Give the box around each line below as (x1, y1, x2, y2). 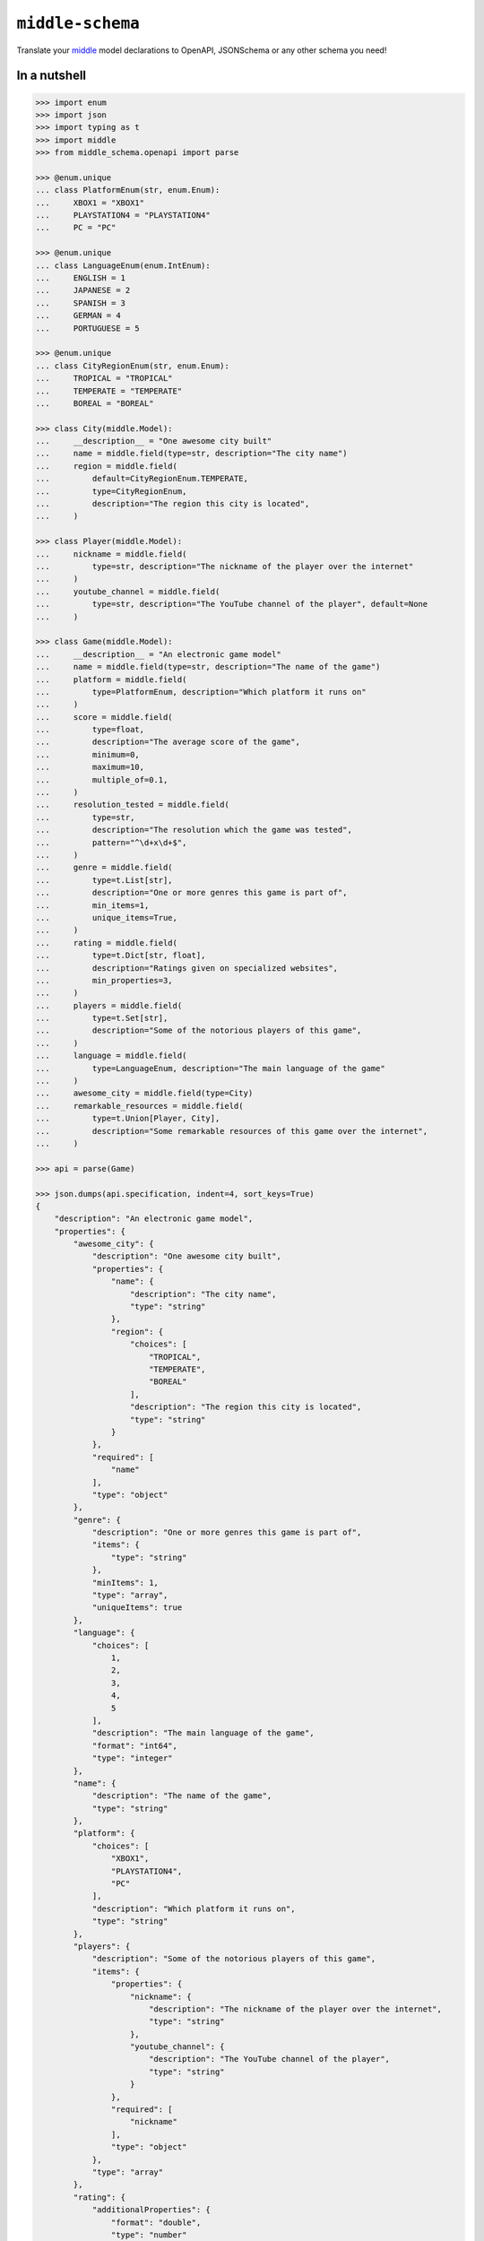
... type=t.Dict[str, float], (35, 950, 206, 961)
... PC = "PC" (35, 222, 117, 233)
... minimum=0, (35, 749, 141, 759)
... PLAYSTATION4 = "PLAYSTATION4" (35, 211, 211, 221)
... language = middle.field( (35, 1051, 187, 1061)
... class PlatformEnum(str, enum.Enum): (35, 185, 220, 195)
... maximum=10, (35, 762, 145, 773)
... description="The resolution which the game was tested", (35, 825, 353, 835)
